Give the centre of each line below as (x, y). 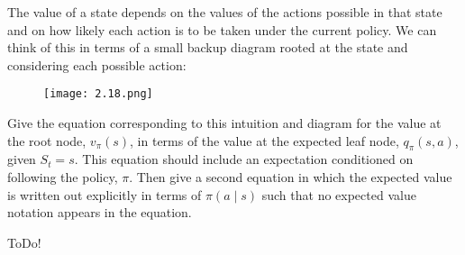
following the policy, (63, 177)
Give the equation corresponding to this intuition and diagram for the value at (224, 123)
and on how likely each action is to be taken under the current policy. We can (222, 29)
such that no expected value (339, 194)
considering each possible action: (97, 64)
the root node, (47, 140)
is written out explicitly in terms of (105, 194)
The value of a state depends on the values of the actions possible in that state (225, 12)
